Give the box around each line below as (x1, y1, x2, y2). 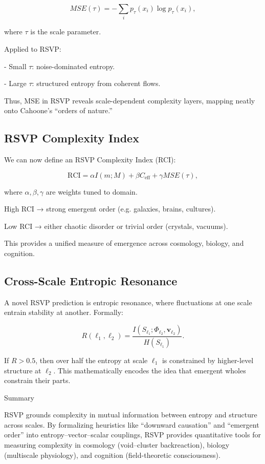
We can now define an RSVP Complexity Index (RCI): (4, 154, 176, 165)
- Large (4, 78, 27, 89)
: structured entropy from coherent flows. (32, 78, 161, 89)
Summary (4, 392, 34, 403)
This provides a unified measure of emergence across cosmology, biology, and (4, 238, 244, 248)
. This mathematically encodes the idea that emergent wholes (53, 365, 246, 375)
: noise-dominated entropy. (32, 60, 115, 71)
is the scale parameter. (30, 26, 101, 37)
